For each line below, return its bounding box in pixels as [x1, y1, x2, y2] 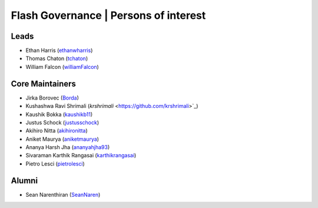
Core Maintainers [11, 78, 77, 88]
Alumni [11, 176, 38, 186]
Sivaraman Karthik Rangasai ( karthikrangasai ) [25, 152, 137, 159]
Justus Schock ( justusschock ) [25, 118, 100, 126]
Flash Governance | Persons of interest [11, 9, 206, 22]
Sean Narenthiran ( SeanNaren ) [25, 191, 101, 198]
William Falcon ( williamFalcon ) [25, 63, 100, 70]
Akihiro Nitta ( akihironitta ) [25, 127, 88, 134]
